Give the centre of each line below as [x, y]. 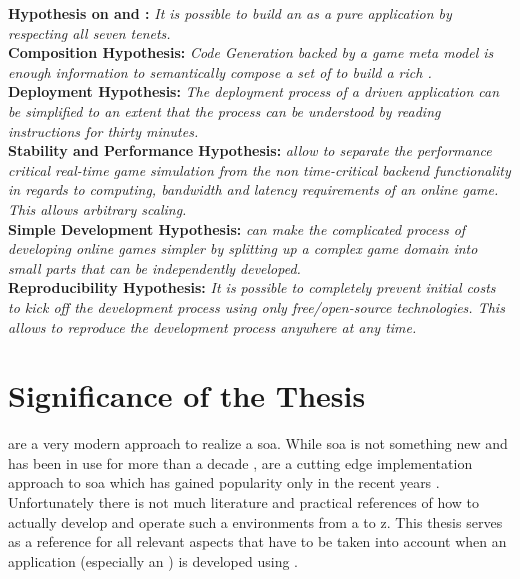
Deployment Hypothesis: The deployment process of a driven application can [254, 91]
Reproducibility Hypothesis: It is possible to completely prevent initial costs [252, 287]
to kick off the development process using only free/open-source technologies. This [256, 306]
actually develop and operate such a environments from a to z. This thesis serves [255, 521]
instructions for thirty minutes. [103, 130]
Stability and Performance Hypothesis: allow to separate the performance [250, 150]
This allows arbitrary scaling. [97, 208]
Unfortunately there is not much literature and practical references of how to [243, 502]
